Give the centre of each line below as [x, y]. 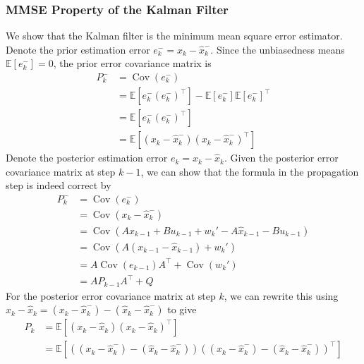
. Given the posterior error [281, 158]
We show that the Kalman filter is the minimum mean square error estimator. [174, 36]
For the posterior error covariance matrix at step [111, 295]
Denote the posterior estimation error [87, 158]
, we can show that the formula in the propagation [250, 171]
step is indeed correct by [59, 185]
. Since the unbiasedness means [278, 49]
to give [182, 309]
